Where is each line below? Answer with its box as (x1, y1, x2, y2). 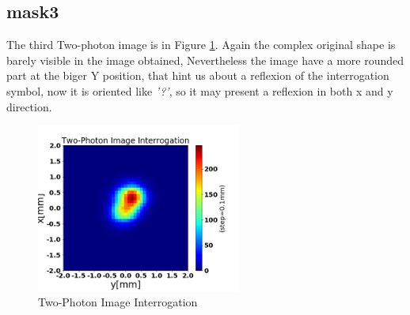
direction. (6, 98, 52, 114)
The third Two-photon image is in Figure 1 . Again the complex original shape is (6, 36, 396, 53)
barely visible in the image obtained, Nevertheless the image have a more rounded (6, 51, 404, 68)
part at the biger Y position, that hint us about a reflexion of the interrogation (6, 67, 389, 84)
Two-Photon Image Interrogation (38, 294, 198, 310)
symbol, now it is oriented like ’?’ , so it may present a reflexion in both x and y (6, 82, 393, 99)
